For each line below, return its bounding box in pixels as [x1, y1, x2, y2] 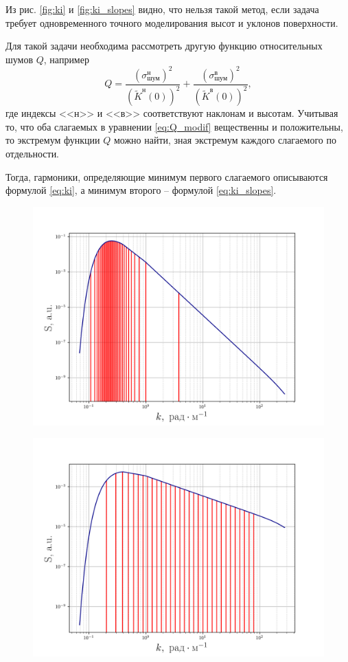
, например [43, 52, 89, 66]
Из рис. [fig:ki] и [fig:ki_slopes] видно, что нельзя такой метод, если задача [5, 2, 319, 16]
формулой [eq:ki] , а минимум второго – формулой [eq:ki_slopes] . [5, 183, 277, 197]
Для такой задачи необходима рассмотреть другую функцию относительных [5, 38, 323, 53]
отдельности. [5, 146, 60, 161]
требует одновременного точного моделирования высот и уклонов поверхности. [5, 15, 338, 30]
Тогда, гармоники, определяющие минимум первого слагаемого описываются [5, 169, 328, 184]
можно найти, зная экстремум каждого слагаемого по [113, 133, 336, 147]
